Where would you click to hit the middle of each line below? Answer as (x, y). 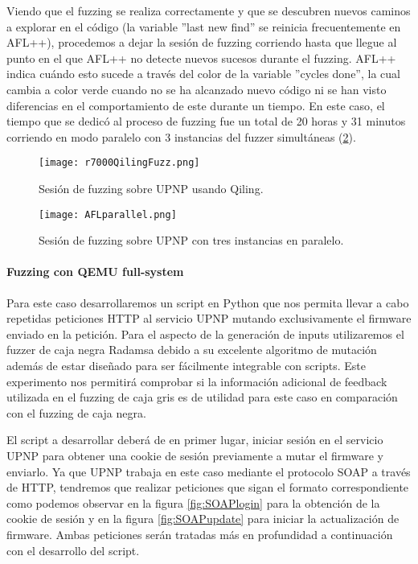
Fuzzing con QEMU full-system (95, 272)
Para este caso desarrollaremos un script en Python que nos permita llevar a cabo (208, 302)
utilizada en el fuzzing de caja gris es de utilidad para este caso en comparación (202, 397)
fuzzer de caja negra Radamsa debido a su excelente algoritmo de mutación (192, 350)
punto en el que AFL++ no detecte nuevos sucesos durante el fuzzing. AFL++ (201, 58)
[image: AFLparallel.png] (108, 214)
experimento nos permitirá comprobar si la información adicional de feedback (197, 381)
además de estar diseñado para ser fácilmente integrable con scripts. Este (186, 366)
